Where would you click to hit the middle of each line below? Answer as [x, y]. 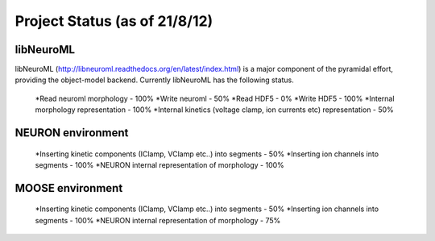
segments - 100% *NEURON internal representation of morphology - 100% [160, 165]
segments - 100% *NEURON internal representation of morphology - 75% [158, 220]
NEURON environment [72, 133]
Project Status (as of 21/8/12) [114, 21]
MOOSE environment [69, 188]
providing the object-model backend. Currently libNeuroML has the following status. [154, 80]
